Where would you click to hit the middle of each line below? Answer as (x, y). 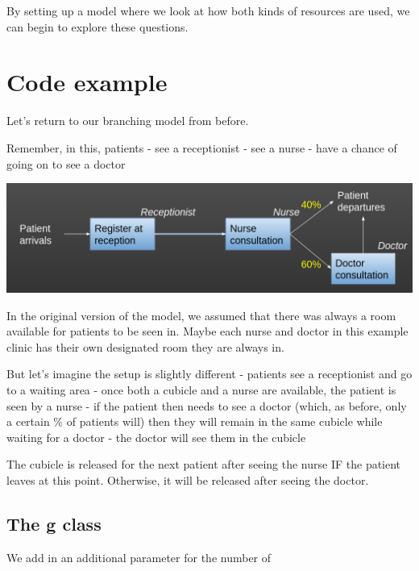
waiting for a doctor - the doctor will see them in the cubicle (156, 437)
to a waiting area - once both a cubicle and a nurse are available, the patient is (201, 389)
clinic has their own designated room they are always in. (145, 346)
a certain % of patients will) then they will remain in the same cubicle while (195, 421)
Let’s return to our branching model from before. (128, 121)
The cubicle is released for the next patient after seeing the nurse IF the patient (204, 464)
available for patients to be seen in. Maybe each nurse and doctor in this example (207, 331)
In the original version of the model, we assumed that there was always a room (201, 315)
